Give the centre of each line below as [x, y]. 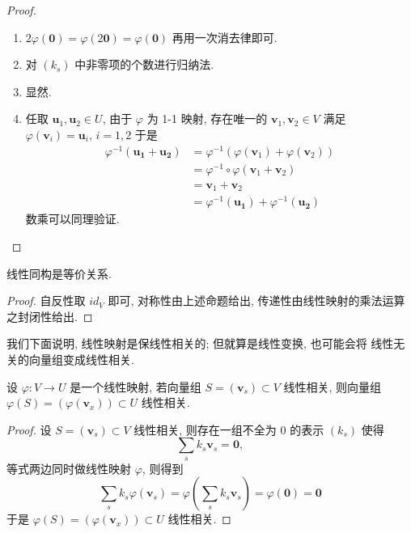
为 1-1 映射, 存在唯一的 [207, 118]
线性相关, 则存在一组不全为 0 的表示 [229, 429]
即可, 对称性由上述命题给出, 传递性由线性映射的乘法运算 [256, 300]
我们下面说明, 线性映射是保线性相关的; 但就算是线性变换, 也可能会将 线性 [200, 343]
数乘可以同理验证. [72, 219]
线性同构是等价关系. [59, 273]
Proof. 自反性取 [46, 300]
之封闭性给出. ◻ [50, 316]
